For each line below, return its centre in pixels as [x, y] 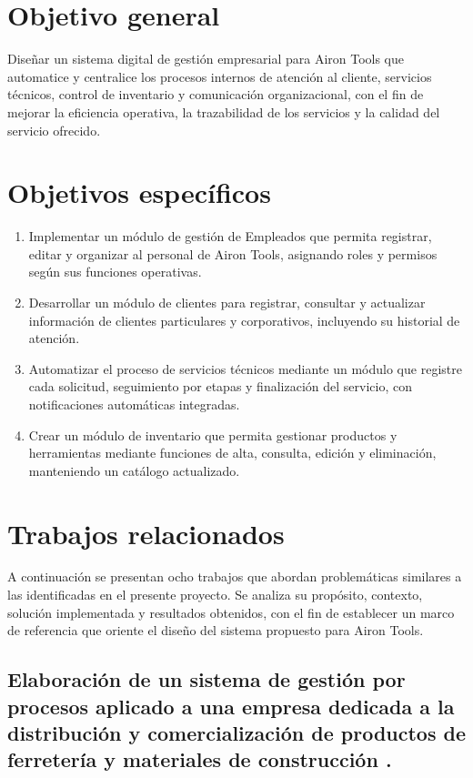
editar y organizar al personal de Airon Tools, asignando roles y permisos [233, 253]
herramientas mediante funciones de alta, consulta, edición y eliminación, [232, 453]
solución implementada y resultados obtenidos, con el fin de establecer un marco [231, 612]
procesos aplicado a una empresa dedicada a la [231, 706]
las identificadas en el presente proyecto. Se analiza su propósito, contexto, [215, 595]
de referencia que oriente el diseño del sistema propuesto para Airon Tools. [216, 630]
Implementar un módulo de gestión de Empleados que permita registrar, [230, 236]
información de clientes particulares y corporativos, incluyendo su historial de [244, 320]
